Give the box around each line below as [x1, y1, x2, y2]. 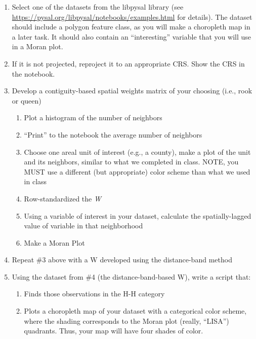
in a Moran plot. [12, 41, 63, 52]
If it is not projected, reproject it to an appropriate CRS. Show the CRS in [12, 58, 245, 69]
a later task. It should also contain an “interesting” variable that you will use [12, 31, 251, 42]
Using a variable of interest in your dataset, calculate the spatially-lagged [24, 210, 251, 221]
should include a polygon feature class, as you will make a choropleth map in [12, 21, 250, 32]
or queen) [12, 95, 41, 106]
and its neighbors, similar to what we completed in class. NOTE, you [24, 156, 239, 167]
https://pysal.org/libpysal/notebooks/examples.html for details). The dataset [12, 11, 252, 22]
